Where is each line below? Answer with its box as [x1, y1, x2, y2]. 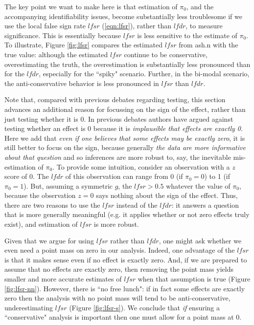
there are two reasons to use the [4, 199, 100, 210]
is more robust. [93, 219, 139, 229]
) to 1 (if [204, 171, 231, 181]
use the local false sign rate [4, 21, 86, 31]
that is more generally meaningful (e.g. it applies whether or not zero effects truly [4, 209, 250, 219]
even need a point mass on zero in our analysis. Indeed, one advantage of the [4, 245, 235, 255]
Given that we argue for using [4, 235, 94, 245]
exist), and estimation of [4, 219, 78, 229]
